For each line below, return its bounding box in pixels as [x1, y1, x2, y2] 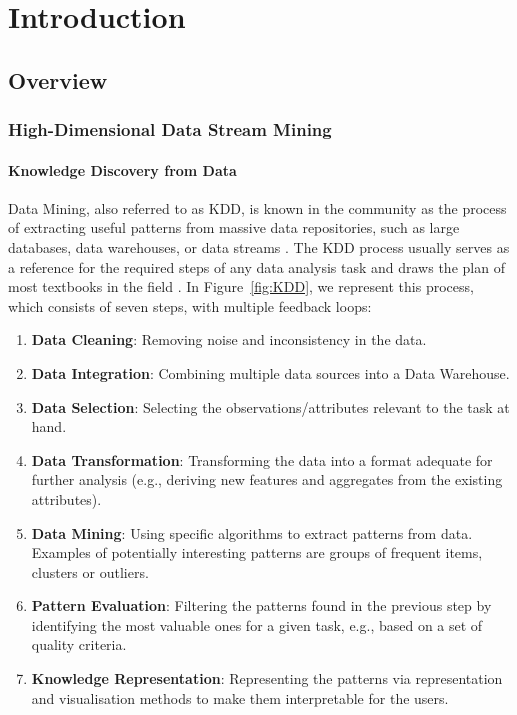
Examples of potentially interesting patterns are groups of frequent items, [31, 542, 483, 563]
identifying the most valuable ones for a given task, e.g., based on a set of [31, 614, 483, 635]
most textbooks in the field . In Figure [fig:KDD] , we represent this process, [8, 276, 474, 297]
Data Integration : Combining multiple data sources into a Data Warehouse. [31, 362, 510, 383]
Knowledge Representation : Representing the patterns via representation [31, 668, 503, 689]
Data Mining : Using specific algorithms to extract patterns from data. [31, 522, 473, 543]
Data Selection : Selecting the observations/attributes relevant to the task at [31, 396, 510, 417]
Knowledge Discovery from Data [8, 159, 237, 180]
